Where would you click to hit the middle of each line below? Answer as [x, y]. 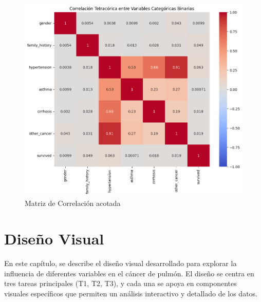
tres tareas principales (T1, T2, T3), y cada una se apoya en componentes [120, 283]
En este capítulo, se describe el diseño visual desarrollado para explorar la [120, 263]
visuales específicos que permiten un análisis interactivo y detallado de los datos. [131, 293]
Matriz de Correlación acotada [73, 203]
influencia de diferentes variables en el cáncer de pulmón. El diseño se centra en [129, 273]
